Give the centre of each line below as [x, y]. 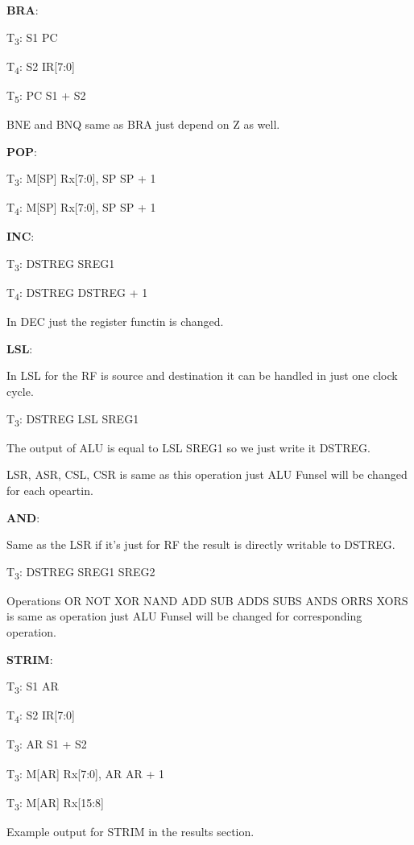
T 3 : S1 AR [33, 687]
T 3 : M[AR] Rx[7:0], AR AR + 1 [86, 774]
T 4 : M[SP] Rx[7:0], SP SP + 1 [81, 208]
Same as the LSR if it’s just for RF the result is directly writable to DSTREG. [201, 544]
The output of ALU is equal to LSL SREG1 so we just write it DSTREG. [188, 447]
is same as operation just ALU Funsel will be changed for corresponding [184, 616]
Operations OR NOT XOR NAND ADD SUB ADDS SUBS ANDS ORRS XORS [207, 600]
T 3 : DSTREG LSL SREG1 [73, 419]
